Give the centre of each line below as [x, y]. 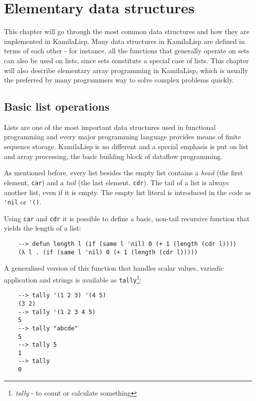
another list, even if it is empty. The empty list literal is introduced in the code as [128, 192]
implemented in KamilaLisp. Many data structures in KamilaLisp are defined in [125, 41]
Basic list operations [57, 106]
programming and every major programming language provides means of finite [123, 137]
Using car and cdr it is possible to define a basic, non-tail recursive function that [127, 218]
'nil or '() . [23, 202]
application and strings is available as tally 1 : [73, 279]
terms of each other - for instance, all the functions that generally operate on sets [127, 51]
